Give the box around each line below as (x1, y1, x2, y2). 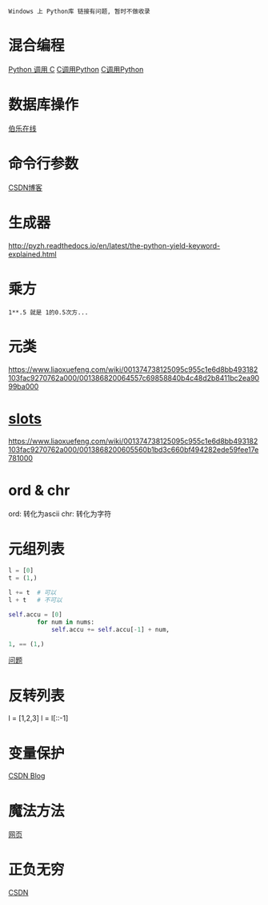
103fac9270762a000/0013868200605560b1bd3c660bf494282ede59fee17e (8, 444, 259, 455)
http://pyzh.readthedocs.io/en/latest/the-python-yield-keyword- (8, 240, 221, 250)
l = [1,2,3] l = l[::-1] (8, 713, 69, 723)
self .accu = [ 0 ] (8, 610, 62, 619)
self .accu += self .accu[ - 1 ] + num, (50, 625, 170, 633)
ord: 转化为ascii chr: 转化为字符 (8, 508, 112, 519)
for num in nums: (37, 618, 94, 626)
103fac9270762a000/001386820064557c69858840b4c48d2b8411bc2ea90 (8, 373, 260, 382)
